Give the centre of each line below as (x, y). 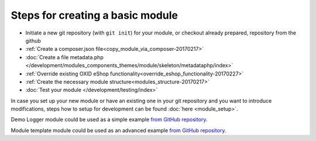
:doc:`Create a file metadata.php (64, 57)
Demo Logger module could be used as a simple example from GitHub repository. (109, 119)
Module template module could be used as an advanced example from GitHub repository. (118, 130)
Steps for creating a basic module (95, 15)
